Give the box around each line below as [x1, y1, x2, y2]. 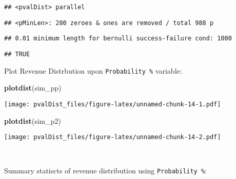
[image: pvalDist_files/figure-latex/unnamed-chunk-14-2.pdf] [4, 133, 221, 141]
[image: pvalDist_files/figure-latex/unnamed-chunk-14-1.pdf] [4, 100, 221, 108]
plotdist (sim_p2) [4, 115, 61, 126]
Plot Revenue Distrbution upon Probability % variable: [4, 65, 182, 76]
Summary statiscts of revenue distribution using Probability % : [4, 165, 207, 176]
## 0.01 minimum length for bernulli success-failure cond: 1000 [4, 35, 232, 42]
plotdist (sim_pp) [4, 82, 62, 93]
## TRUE [4, 50, 30, 58]
